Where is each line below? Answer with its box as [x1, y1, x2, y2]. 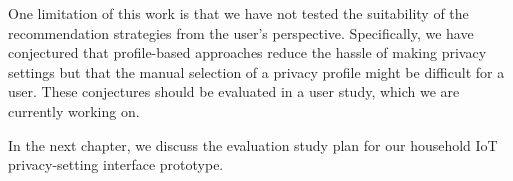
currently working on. [8, 100, 140, 121]
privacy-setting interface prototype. [8, 154, 224, 175]
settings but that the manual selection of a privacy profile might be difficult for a [8, 61, 505, 82]
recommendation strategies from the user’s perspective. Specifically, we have [8, 22, 474, 43]
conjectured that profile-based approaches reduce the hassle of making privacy [8, 42, 487, 63]
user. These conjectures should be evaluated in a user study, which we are [8, 81, 460, 102]
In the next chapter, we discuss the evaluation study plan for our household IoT [8, 134, 498, 155]
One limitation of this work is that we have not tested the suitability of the [8, 3, 469, 23]
